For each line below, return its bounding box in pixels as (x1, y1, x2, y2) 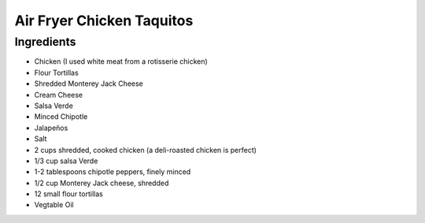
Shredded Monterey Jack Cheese (34, 79, 143, 88)
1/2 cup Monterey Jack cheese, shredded (34, 178, 169, 188)
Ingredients (14, 35, 76, 49)
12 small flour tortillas (34, 189, 104, 199)
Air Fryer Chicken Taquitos (14, 12, 194, 29)
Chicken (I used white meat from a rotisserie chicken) (34, 57, 208, 66)
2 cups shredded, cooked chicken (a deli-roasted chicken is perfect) (34, 145, 257, 154)
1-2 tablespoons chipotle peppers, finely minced (34, 167, 191, 177)
